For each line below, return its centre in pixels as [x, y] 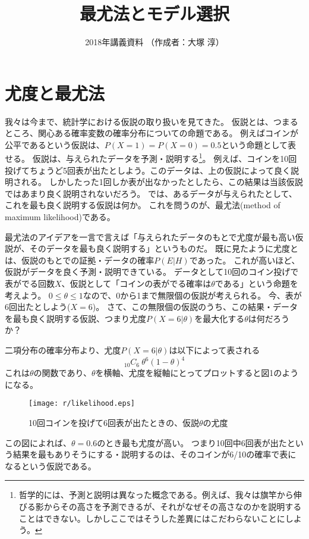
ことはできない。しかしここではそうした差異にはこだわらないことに [152, 518]
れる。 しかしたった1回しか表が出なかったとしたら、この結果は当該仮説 [162, 182]
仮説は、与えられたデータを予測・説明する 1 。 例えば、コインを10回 [165, 158]
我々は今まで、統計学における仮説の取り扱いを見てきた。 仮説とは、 [139, 121]
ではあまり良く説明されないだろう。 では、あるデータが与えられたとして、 [151, 193]
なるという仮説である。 [51, 466]
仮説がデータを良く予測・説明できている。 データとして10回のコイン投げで [152, 272]
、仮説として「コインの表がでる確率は [136, 283]
